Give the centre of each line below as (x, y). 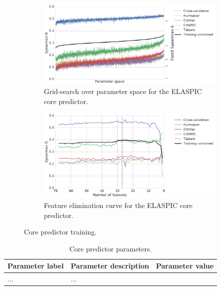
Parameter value (185, 266)
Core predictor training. (60, 232)
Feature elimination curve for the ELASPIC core (118, 205)
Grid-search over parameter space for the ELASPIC (123, 91)
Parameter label (36, 266)
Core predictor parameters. (111, 248)
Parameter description (110, 266)
